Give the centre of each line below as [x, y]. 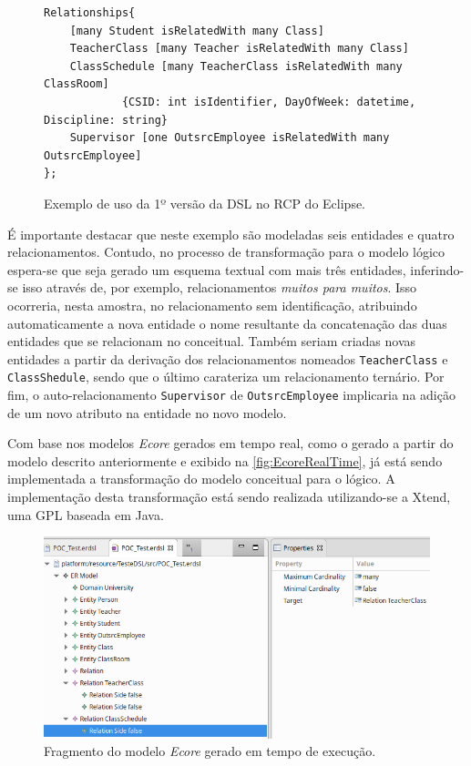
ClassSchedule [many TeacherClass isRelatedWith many [236, 66]
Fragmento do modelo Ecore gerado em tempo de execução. [210, 751]
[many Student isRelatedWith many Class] [197, 31]
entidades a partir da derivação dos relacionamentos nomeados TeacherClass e [228, 358]
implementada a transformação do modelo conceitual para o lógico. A [201, 479]
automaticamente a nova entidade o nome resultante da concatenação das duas [227, 323]
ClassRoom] [77, 84]
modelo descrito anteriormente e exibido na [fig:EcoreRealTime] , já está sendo [225, 460]
